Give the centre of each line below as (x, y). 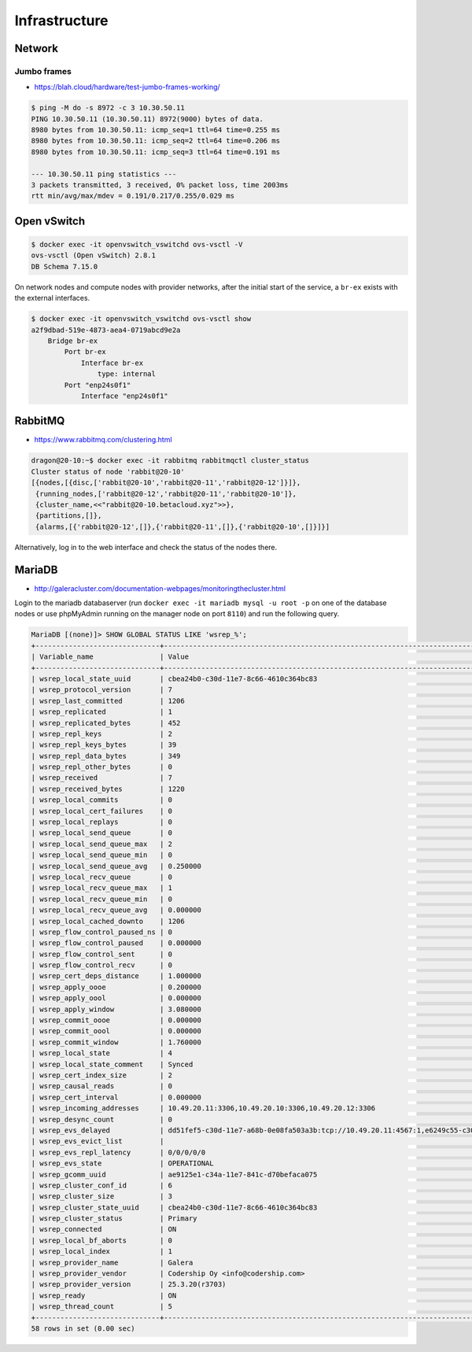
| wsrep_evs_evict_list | (98, 1141)
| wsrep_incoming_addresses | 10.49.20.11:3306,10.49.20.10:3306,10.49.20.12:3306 (203, 1108)
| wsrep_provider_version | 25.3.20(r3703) (129, 1284)
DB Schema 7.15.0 (65, 266)
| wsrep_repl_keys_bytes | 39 (104, 745)
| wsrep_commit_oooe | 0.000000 (116, 1020)
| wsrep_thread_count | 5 (102, 1307)
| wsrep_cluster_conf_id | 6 (102, 1185)
